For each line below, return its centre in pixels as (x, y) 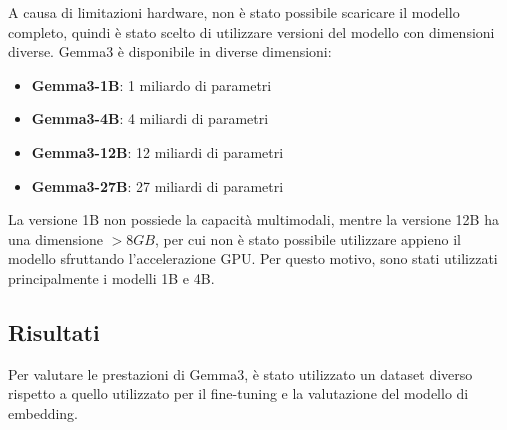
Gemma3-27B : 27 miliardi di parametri (157, 185)
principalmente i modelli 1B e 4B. (111, 277)
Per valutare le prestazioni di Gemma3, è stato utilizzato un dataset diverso (240, 373)
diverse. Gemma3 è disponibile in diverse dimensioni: (170, 51)
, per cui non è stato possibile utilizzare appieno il (307, 238)
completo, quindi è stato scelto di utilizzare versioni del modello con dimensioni (251, 31)
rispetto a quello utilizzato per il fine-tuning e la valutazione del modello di (238, 393)
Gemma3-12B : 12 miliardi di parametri (157, 151)
